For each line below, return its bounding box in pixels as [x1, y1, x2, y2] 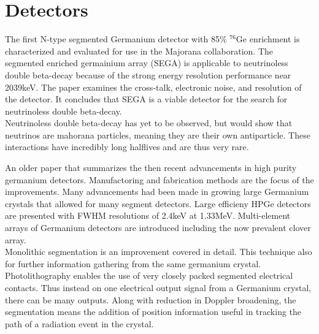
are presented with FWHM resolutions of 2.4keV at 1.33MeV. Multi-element [5, 209, 291, 222]
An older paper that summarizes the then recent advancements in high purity [5, 161, 297, 174]
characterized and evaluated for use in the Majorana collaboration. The [5, 44, 274, 57]
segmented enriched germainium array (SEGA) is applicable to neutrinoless [5, 56, 288, 69]
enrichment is [249, 32, 300, 45]
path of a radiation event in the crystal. [5, 317, 154, 330]
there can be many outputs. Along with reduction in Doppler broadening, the [5, 293, 296, 306]
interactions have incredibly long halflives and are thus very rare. [5, 140, 249, 153]
